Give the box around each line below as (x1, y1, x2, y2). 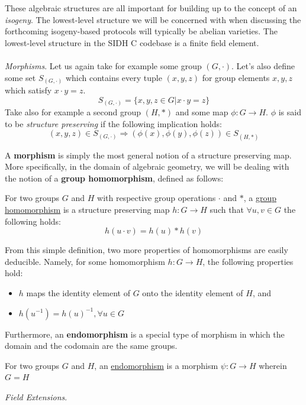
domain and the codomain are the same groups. (5, 339, 178, 352)
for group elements (202, 71, 270, 83)
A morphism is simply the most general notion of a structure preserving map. (5, 148, 292, 161)
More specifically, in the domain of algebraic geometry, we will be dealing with (5, 160, 289, 173)
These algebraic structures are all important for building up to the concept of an (5, 2, 297, 14)
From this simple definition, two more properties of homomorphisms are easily (5, 244, 288, 256)
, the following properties (202, 255, 294, 267)
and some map (175, 106, 228, 118)
